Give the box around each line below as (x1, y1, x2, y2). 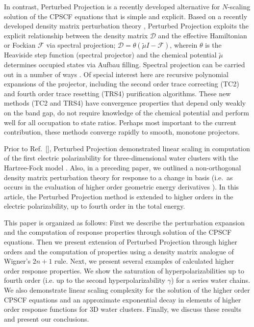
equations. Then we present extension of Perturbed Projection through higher (4, 237, 237, 247)
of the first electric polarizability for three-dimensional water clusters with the (4, 153, 238, 163)
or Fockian (4, 40, 36, 50)
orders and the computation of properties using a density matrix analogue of (4, 246, 234, 256)
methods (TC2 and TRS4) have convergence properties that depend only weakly (4, 98, 246, 108)
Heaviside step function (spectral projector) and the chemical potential (4, 50, 217, 60)
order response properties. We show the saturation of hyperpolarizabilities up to (4, 265, 245, 275)
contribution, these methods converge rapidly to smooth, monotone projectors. (4, 127, 240, 137)
